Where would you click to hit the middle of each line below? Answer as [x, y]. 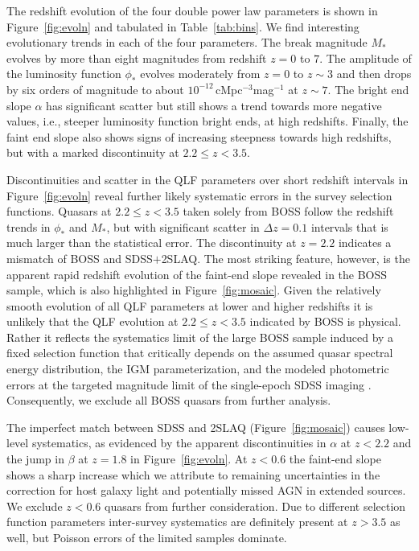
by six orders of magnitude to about [95, 89]
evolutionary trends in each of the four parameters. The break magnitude [187, 42]
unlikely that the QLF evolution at [92, 321]
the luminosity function [64, 74]
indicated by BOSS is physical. [325, 321]
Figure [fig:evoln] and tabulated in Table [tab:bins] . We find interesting [183, 26]
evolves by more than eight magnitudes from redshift [137, 58]
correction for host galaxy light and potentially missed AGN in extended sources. [206, 490]
